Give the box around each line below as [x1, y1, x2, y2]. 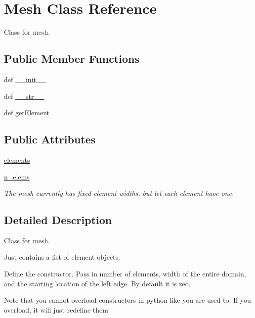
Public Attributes [4, 132, 96, 147]
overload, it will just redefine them [4, 304, 108, 315]
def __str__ [4, 91, 44, 101]
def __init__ [4, 74, 46, 84]
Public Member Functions [4, 51, 139, 66]
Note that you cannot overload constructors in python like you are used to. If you [4, 295, 251, 305]
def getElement [4, 107, 49, 118]
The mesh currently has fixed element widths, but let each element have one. [4, 188, 234, 198]
